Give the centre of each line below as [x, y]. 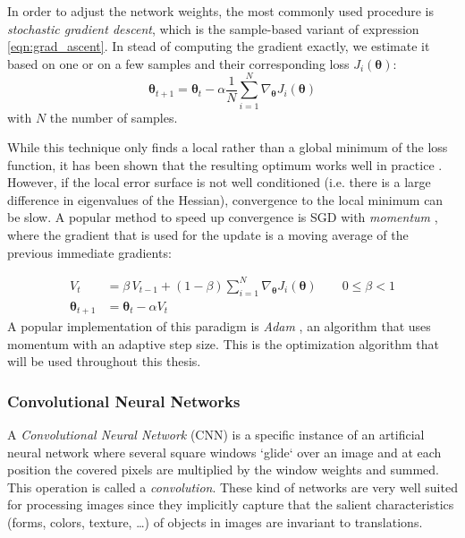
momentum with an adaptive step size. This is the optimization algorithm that [223, 343]
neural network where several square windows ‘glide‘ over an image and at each [224, 452]
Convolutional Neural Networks [124, 401]
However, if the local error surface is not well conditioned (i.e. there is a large [219, 182]
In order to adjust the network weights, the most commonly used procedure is [220, 11]
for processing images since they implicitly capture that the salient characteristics [231, 504]
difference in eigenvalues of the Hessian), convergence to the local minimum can [225, 199]
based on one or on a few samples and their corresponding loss [178, 63]
